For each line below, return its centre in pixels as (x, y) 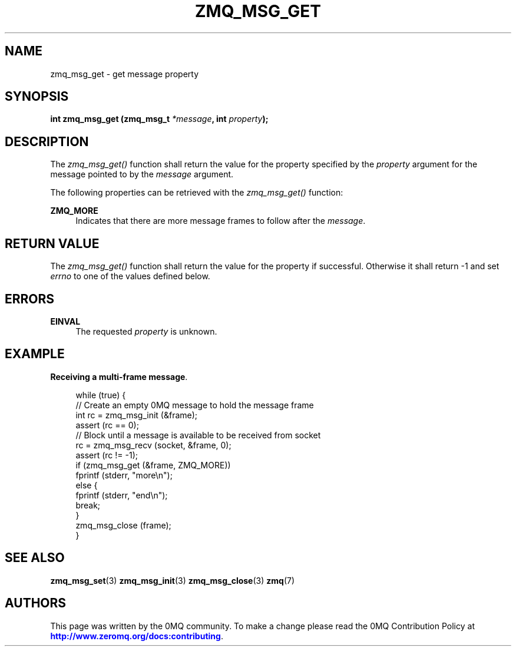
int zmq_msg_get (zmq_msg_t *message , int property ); (159, 119)
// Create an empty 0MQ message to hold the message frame (195, 405)
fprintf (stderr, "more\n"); (124, 475)
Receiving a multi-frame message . (119, 376)
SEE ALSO (35, 558)
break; (88, 505)
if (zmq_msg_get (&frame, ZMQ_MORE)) (153, 465)
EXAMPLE (35, 354)
